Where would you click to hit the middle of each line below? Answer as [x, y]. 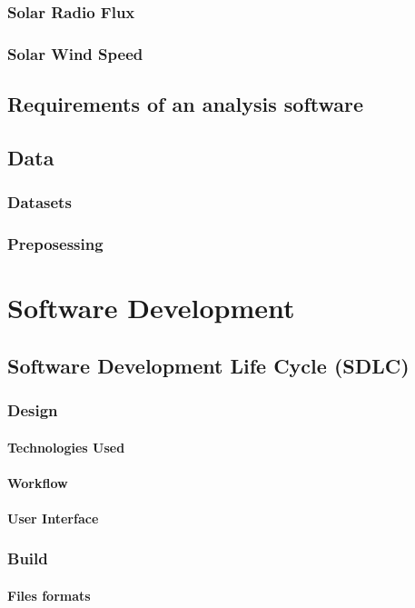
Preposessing [55, 244]
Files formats [49, 595]
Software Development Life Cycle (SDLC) [208, 365]
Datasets [40, 202]
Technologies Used [66, 447]
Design [33, 410]
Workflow [38, 482]
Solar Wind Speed [75, 53]
